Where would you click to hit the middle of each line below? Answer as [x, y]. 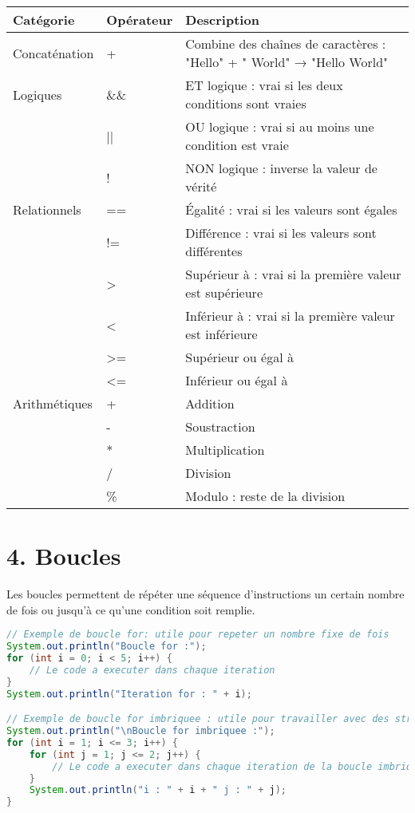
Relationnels [47, 209]
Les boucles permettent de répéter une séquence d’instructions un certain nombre [206, 594]
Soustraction [220, 426]
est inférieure [221, 334]
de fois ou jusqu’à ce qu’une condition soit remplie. [131, 609]
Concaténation [53, 53]
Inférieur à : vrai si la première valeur [290, 316]
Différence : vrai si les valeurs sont [281, 233]
